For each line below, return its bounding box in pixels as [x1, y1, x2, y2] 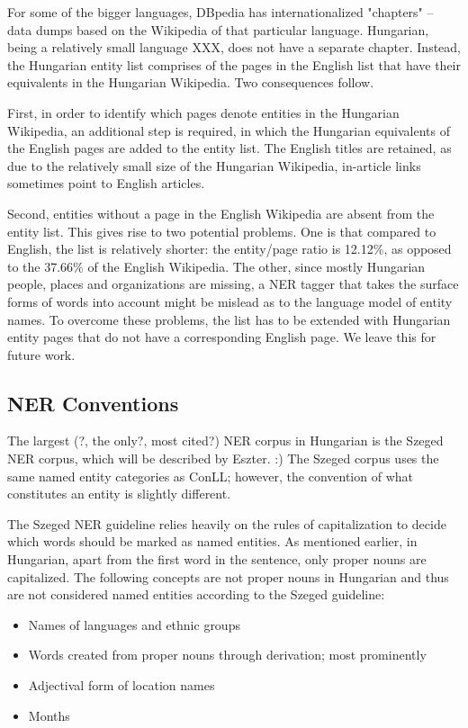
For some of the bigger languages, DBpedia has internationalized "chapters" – [7, 3, 434, 21]
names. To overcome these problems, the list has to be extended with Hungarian [7, 310, 451, 328]
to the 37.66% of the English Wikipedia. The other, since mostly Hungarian [7, 256, 426, 275]
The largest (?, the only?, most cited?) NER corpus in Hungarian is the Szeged [7, 431, 444, 450]
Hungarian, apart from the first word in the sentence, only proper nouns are [7, 550, 427, 569]
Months [28, 706, 70, 724]
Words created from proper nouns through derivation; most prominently [28, 645, 427, 664]
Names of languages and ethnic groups [28, 615, 240, 634]
